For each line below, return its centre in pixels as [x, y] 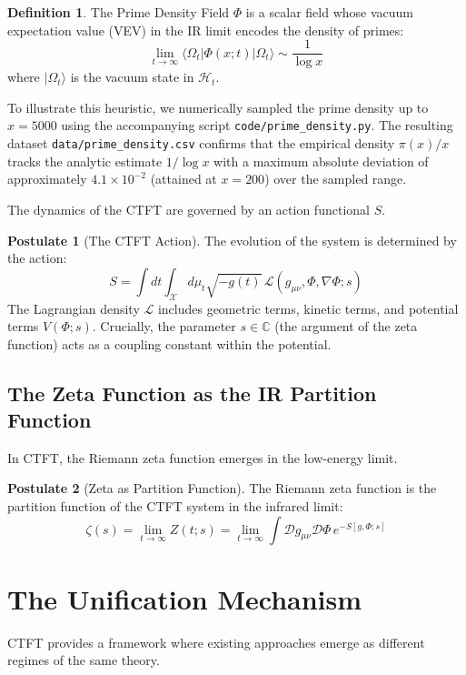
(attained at [183, 179]
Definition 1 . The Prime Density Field [119, 12]
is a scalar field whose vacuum [329, 12]
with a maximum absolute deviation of [321, 161]
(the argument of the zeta [346, 326]
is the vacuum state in [132, 77]
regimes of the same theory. [84, 660]
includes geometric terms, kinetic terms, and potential [308, 308]
